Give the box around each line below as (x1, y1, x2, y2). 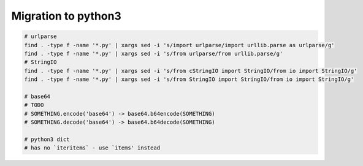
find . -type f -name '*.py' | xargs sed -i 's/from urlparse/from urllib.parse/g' (24, 50, 283, 57)
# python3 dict (24, 135, 70, 143)
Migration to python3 (11, 9, 122, 23)
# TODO (24, 102, 44, 108)
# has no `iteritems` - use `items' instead (24, 145, 161, 151)
